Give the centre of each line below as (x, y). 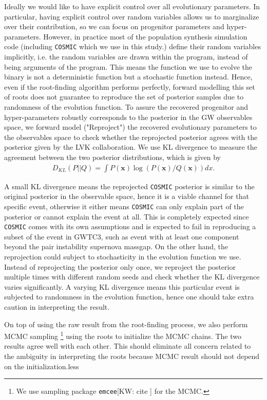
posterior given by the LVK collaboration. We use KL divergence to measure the (131, 147)
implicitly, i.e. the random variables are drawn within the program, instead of (126, 57)
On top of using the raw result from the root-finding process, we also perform (126, 324)
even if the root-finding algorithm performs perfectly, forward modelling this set (130, 86)
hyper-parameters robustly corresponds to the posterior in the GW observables (128, 117)
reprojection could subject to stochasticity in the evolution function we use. (123, 256)
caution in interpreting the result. (57, 306)
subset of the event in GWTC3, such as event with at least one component (122, 236)
